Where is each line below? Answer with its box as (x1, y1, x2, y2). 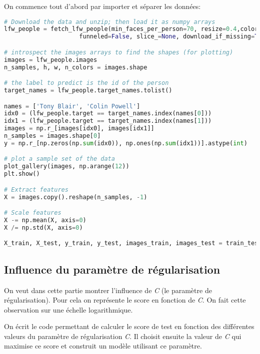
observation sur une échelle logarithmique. (4, 304, 133, 315)
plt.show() (4, 170, 40, 178)
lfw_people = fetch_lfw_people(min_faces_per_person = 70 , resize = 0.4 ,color (4, 25, 258, 33)
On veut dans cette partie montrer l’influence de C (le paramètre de (4, 285, 212, 295)
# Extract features (4, 186, 68, 193)
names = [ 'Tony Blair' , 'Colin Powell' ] (4, 102, 140, 110)
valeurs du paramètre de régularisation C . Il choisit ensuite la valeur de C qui (4, 331, 241, 341)
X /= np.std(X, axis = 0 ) (4, 224, 83, 231)
